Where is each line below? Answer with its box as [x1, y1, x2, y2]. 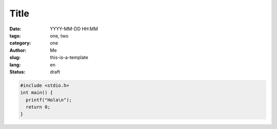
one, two [50, 32, 69, 39]
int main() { [20, 90, 53, 96]
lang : [9, 62, 21, 68]
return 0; [26, 104, 51, 110]
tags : [9, 32, 21, 39]
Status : [9, 68, 26, 75]
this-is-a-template [50, 54, 88, 61]
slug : [9, 54, 21, 61]
